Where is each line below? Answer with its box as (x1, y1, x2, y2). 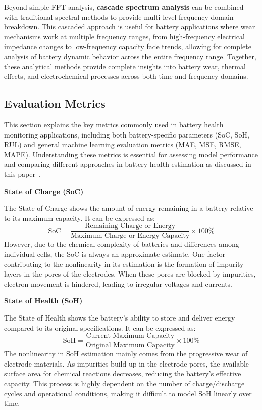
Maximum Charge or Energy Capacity (71, 232, 190, 240)
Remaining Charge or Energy (85, 222, 176, 230)
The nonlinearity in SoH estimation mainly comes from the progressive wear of (4, 348, 248, 359)
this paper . (4, 168, 41, 179)
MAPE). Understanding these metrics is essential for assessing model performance (4, 149, 258, 159)
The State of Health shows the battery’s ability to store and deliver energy (4, 312, 235, 323)
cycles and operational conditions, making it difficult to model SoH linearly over (4, 388, 252, 398)
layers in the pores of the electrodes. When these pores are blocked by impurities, (4, 268, 256, 279)
